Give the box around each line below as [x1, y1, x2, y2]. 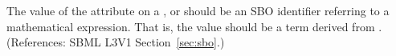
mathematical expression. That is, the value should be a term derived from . [6, 18, 382, 34]
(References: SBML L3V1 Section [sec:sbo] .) [6, 34, 225, 50]
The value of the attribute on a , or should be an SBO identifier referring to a [6, 2, 390, 18]
